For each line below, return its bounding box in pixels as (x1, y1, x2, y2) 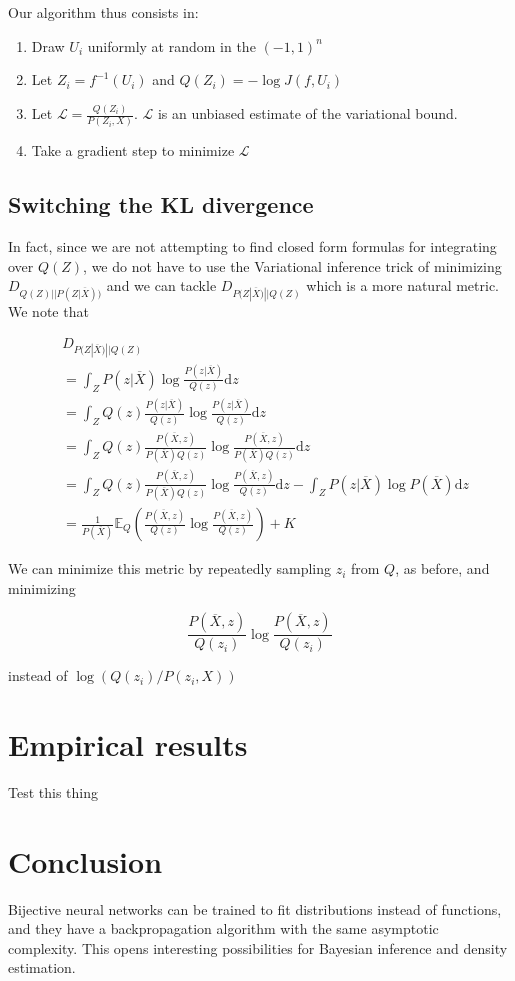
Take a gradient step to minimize (31, 140, 235, 161)
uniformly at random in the (87, 35, 256, 56)
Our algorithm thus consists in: (8, 2, 199, 22)
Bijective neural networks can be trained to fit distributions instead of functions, (8, 898, 502, 919)
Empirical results (8, 724, 248, 765)
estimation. (8, 957, 76, 978)
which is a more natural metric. (306, 275, 499, 296)
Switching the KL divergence (8, 189, 314, 220)
